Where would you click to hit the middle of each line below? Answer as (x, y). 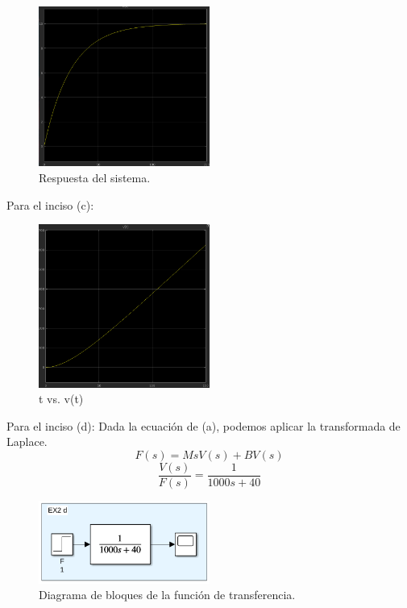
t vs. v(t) (61, 399)
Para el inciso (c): (50, 204)
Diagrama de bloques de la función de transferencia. (167, 595)
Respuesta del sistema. (95, 177)
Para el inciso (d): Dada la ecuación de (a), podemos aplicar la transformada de (203, 425)
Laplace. (27, 441)
